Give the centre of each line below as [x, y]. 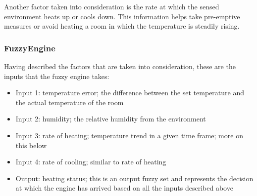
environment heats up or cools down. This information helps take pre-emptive [122, 16]
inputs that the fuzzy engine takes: [57, 76]
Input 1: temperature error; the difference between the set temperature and [130, 93]
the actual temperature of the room [70, 102]
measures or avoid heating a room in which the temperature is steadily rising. [122, 26]
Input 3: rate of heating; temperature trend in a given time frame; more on [129, 135]
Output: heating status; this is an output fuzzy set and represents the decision [134, 178]
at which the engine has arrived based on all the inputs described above [124, 188]
